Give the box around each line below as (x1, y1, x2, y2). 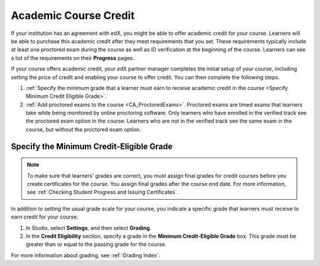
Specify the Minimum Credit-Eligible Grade (11, 141, 173, 151)
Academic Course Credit (11, 9, 135, 22)
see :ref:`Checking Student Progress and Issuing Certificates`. (27, 188, 179, 196)
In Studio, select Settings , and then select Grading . (25, 224, 152, 231)
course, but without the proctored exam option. (25, 126, 142, 133)
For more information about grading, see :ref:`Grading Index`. (11, 252, 160, 259)
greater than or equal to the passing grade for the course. (25, 241, 167, 248)
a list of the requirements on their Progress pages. (11, 54, 135, 62)
